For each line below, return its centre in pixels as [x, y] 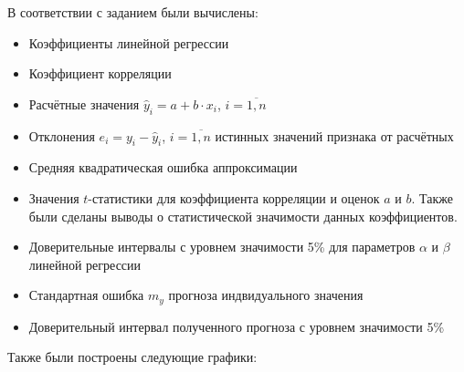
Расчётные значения [84, 103]
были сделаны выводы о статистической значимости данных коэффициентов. [243, 216]
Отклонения [62, 135]
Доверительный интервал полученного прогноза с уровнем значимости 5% [237, 326]
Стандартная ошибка [86, 295]
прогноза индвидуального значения [266, 295]
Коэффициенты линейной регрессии [129, 42]
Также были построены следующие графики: [132, 357]
